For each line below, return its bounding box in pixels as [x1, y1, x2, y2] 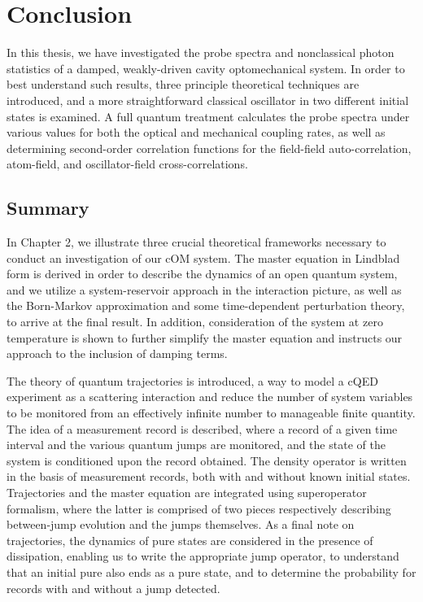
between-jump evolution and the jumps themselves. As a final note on [7, 516, 355, 533]
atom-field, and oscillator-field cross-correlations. [7, 155, 248, 172]
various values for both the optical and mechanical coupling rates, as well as [7, 124, 386, 141]
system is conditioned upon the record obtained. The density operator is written [7, 451, 407, 469]
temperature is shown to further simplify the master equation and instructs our [7, 329, 403, 346]
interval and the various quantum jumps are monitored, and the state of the [7, 436, 386, 453]
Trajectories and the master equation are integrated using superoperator [7, 483, 367, 500]
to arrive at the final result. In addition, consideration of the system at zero [7, 313, 383, 330]
